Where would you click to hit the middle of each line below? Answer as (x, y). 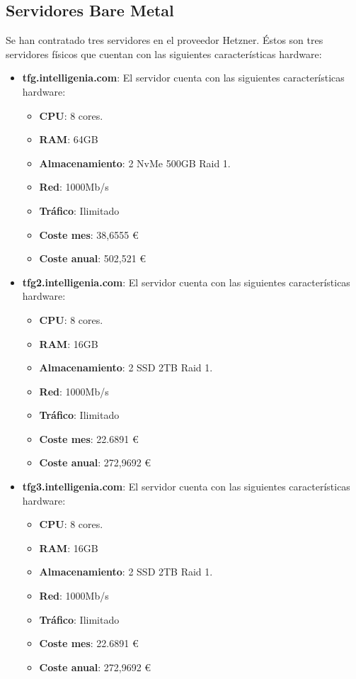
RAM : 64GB (69, 139)
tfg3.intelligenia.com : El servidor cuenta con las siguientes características (186, 487)
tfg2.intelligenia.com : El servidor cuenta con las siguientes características (186, 282)
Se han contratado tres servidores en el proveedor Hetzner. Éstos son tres (165, 40)
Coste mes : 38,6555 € (89, 234)
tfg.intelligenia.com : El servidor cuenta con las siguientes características (183, 78)
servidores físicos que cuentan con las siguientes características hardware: (164, 54)
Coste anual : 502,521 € (93, 258)
